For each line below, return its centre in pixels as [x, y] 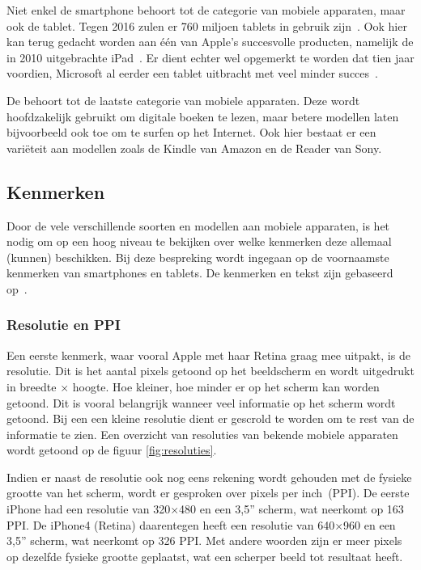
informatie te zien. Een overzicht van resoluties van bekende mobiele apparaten [202, 434]
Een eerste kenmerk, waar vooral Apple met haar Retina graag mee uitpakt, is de [208, 355]
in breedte [32, 386]
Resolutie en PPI [64, 325]
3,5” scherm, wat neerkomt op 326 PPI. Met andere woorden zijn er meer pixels [204, 540]
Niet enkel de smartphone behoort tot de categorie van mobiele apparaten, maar [206, 10]
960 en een [370, 524]
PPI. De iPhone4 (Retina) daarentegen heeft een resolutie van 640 [171, 524]
